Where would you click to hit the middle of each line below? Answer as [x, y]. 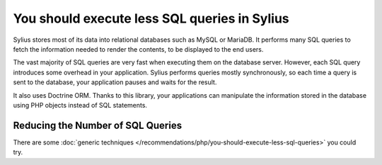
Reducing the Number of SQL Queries [98, 125]
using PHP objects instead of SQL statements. [80, 105]
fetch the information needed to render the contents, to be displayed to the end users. [138, 49]
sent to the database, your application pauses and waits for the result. [115, 82]
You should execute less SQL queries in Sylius [151, 18]
